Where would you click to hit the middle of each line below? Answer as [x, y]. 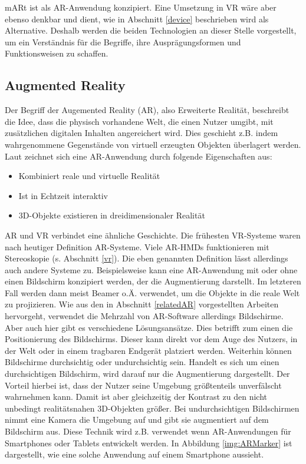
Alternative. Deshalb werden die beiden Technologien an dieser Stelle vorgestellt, [151, 30]
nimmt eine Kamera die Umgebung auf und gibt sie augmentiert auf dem [137, 420]
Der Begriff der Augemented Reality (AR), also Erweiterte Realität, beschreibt [147, 110]
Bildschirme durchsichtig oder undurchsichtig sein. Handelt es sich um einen [142, 362]
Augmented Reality [65, 85]
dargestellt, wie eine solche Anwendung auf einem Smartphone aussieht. [134, 454]
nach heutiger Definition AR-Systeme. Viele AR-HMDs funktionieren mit [137, 246]
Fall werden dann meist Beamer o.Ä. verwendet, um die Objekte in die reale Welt [152, 292]
